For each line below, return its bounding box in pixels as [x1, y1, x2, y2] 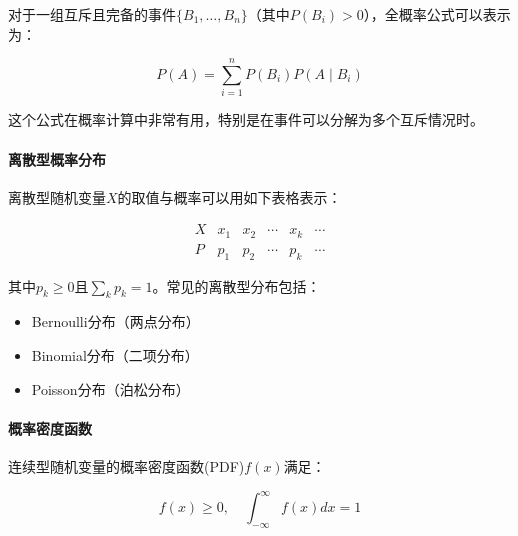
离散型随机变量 [8, 186, 106, 207]
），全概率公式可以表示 [363, 4, 511, 24]
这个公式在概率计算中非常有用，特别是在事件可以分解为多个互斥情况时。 [8, 109, 484, 130]
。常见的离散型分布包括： [152, 275, 321, 296]
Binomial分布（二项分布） [31, 345, 199, 365]
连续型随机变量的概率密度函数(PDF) [8, 455, 245, 476]
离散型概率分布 [8, 148, 106, 169]
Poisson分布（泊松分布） [31, 378, 190, 399]
